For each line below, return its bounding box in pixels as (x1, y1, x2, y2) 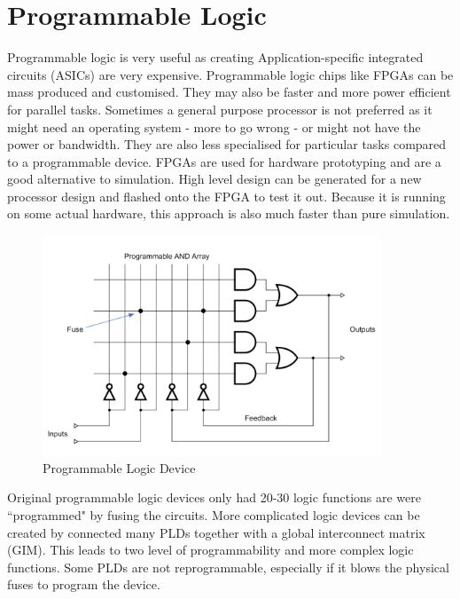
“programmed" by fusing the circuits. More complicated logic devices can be (7, 506, 420, 524)
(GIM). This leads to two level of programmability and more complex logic (7, 540, 414, 559)
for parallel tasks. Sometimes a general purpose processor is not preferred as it (7, 99, 433, 118)
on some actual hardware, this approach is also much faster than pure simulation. (7, 204, 450, 223)
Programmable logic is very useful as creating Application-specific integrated (7, 48, 424, 67)
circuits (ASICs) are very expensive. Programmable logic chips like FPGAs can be (7, 65, 454, 83)
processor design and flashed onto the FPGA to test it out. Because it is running (7, 186, 446, 205)
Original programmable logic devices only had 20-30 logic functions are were (7, 488, 422, 507)
